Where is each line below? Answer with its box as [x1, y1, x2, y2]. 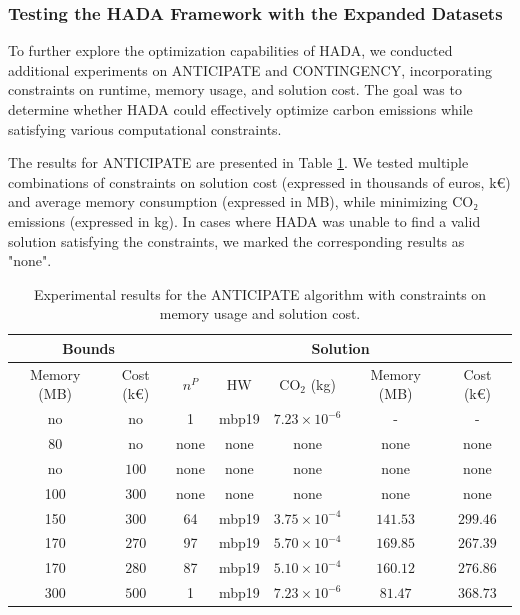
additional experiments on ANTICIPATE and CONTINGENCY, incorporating [8, 59, 492, 80]
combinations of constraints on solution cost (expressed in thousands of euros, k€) [8, 171, 511, 192]
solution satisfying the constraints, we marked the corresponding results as [8, 230, 465, 251]
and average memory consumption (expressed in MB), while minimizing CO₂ [8, 191, 479, 212]
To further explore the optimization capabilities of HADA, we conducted [8, 40, 453, 61]
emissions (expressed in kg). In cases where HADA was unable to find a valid [8, 210, 481, 231]
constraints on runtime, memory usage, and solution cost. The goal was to [8, 79, 462, 100]
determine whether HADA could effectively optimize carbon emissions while [8, 99, 473, 119]
